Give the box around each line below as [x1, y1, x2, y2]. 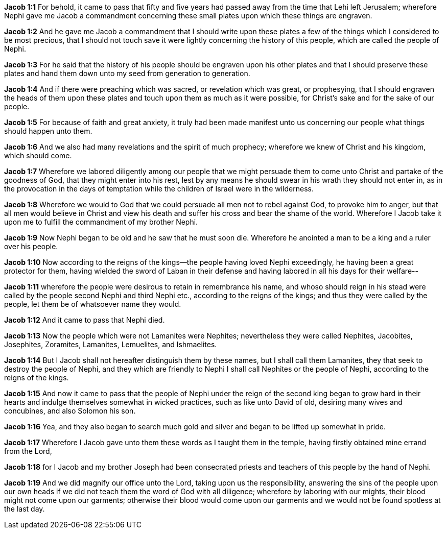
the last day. [4, 504, 45, 513]
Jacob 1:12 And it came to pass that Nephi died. [4, 316, 165, 324]
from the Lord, [4, 447, 52, 455]
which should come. [4, 151, 72, 160]
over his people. [4, 242, 58, 251]
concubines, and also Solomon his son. [4, 406, 136, 415]
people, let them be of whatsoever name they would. [4, 300, 181, 308]
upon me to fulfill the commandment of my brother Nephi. [4, 217, 198, 226]
